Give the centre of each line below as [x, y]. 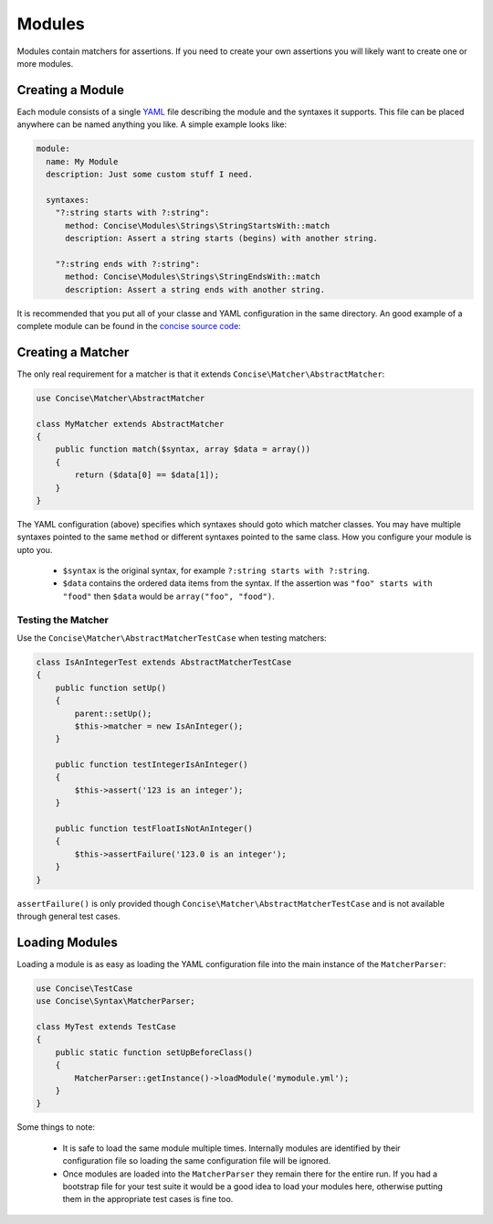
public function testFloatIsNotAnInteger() [154, 829]
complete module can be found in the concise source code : [129, 325]
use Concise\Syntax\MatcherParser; [115, 1001]
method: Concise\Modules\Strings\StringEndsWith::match [193, 277]
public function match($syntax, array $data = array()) [183, 449]
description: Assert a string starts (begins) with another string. [222, 238]
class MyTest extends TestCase [106, 1027]
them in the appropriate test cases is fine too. [148, 1199]
